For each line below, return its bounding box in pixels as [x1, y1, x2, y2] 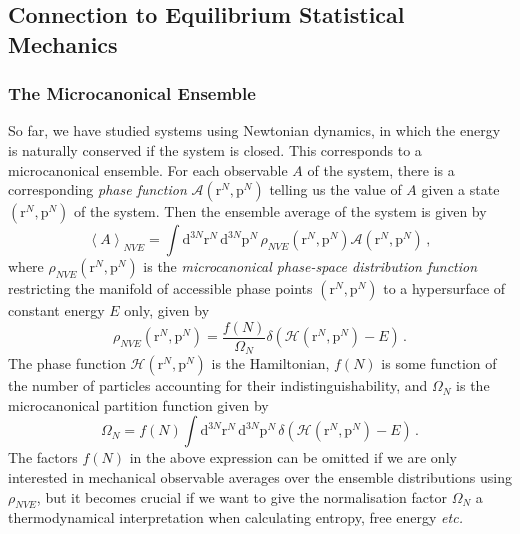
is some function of [381, 353, 497, 374]
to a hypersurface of [383, 278, 506, 299]
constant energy [8, 300, 105, 321]
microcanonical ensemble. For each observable [8, 159, 288, 180]
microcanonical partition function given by [8, 394, 269, 415]
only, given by [124, 300, 210, 321]
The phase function [8, 353, 126, 374]
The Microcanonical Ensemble [8, 81, 256, 106]
